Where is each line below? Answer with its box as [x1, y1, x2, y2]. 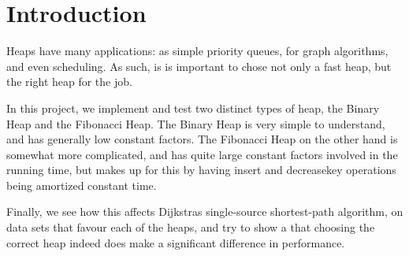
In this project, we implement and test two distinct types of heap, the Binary [6, 99, 380, 116]
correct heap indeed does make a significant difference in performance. [6, 234, 345, 250]
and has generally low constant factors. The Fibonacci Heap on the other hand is [6, 131, 398, 147]
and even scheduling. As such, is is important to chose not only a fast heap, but [6, 58, 392, 74]
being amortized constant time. [6, 176, 157, 193]
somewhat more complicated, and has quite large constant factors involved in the [6, 146, 398, 162]
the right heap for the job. [6, 73, 132, 90]
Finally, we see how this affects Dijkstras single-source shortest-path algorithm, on [6, 203, 403, 220]
